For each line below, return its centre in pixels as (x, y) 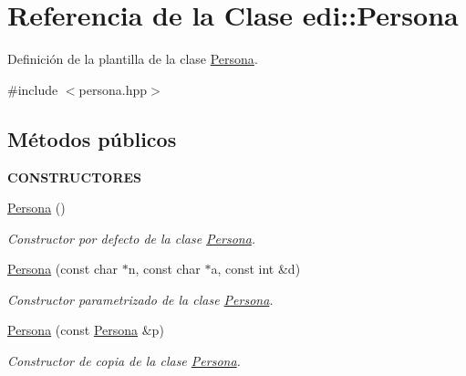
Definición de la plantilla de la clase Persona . (133, 59)
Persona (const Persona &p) (86, 330)
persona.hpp (113, 89)
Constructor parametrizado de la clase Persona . (140, 299)
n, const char (164, 269)
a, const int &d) (256, 269)
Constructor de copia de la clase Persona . (124, 361)
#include (33, 89)
